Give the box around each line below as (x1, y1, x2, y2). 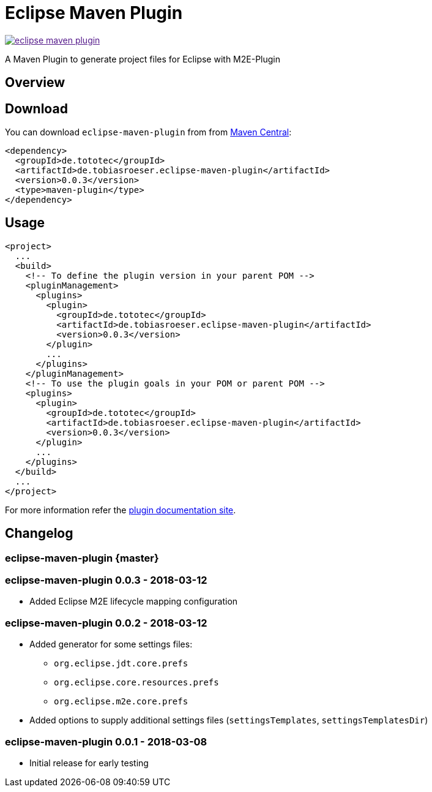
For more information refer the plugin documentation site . (5, 504, 236, 515)
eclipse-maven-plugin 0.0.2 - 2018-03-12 (5, 616, 207, 629)
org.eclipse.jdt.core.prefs (54, 658, 188, 669)
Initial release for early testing (29, 757, 149, 768)
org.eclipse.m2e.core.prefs (54, 696, 188, 707)
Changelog (5, 526, 73, 541)
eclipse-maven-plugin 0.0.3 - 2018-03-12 (5, 574, 207, 587)
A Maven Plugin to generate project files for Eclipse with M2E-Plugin (5, 53, 280, 64)
